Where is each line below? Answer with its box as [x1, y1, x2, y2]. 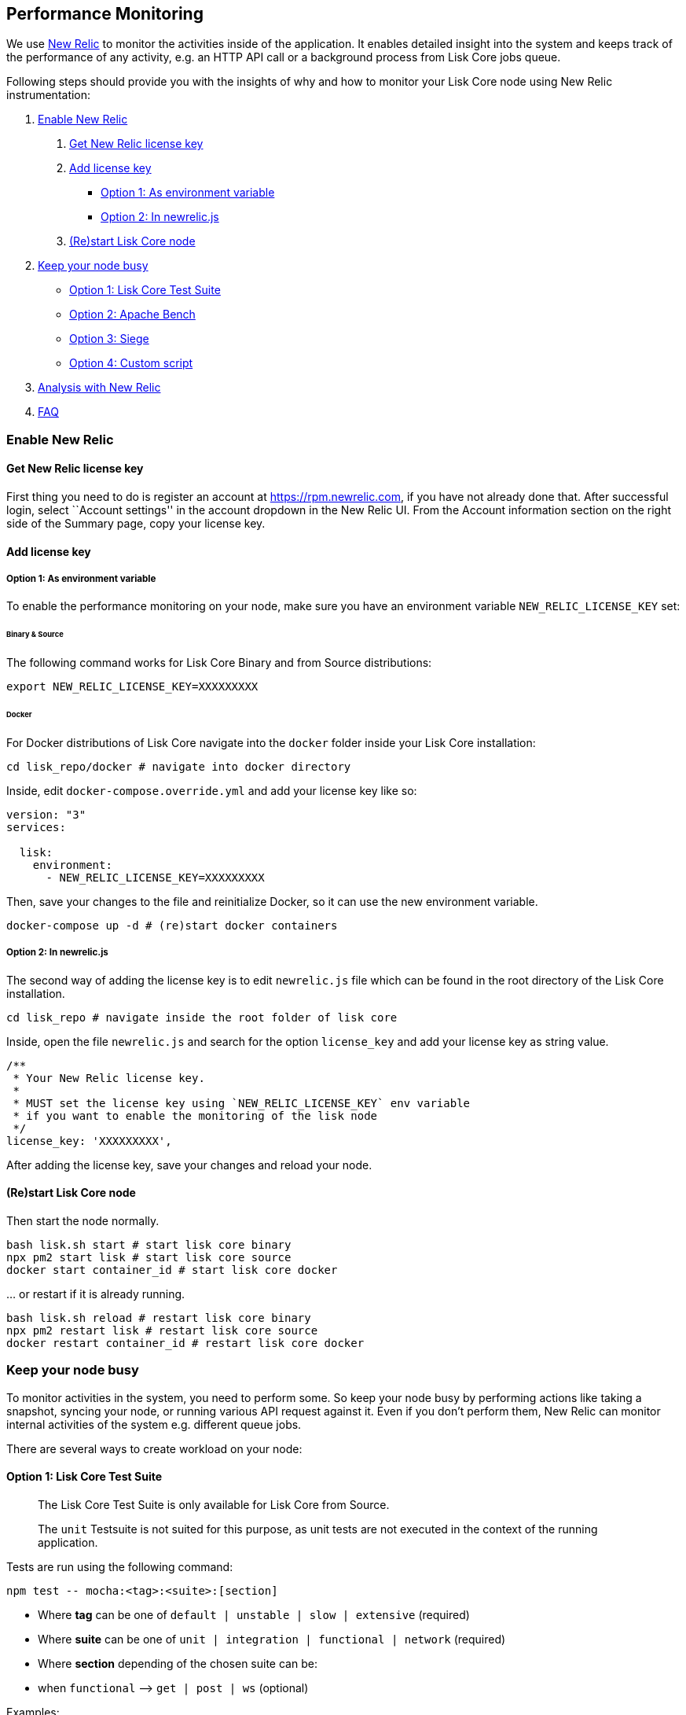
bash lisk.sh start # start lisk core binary [6, 1238, 292, 1251]
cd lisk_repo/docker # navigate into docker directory [6, 760, 351, 773]
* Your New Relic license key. [13, 1071, 205, 1084]
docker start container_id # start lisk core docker [6, 1263, 338, 1276]
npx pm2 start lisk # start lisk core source [6, 1250, 292, 1264]
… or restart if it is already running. [6, 1286, 185, 1301]
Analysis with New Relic [38, 381, 161, 395]
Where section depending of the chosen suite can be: [38, 1656, 317, 1670]
